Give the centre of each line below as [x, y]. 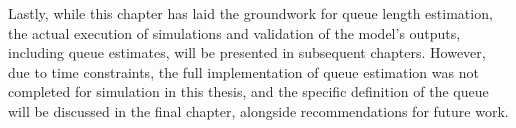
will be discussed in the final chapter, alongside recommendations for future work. [258, 110]
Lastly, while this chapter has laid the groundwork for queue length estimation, [250, 13]
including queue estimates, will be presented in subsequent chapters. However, [247, 52]
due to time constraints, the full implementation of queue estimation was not [243, 71]
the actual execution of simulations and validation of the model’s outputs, [234, 32]
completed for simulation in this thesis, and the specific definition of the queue [248, 91]
